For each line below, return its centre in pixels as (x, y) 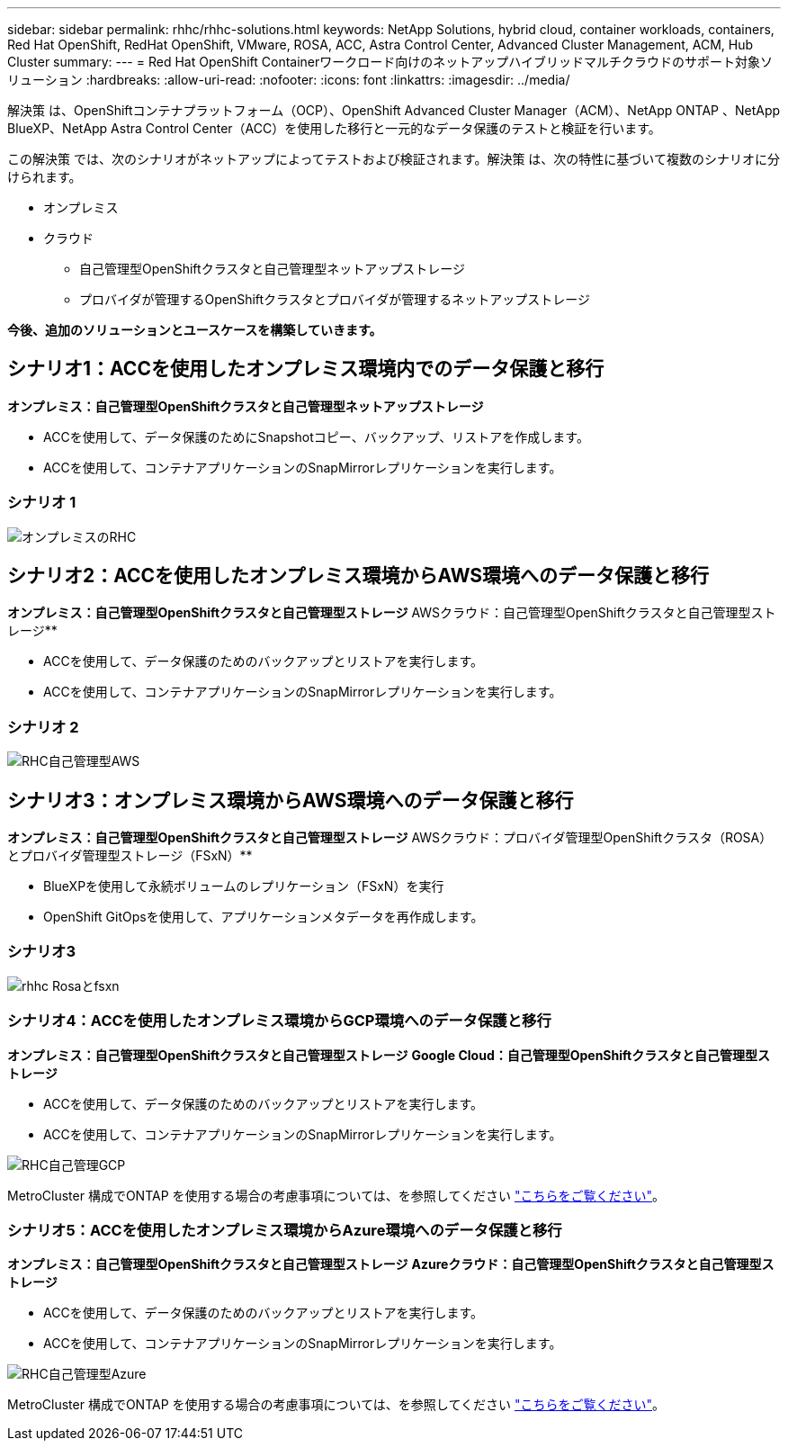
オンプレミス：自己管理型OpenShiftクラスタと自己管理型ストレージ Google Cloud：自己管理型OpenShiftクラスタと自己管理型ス (389, 1055)
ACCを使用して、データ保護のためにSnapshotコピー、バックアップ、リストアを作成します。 (316, 436)
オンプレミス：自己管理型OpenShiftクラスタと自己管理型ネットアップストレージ (246, 406)
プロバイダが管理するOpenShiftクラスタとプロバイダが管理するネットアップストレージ (335, 299)
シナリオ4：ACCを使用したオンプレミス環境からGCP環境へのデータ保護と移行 (279, 1021)
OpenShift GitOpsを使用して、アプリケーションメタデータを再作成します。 (264, 917)
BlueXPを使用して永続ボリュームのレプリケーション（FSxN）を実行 (244, 886)
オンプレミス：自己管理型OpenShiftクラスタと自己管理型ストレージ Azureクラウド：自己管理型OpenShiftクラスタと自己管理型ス (391, 1264)
